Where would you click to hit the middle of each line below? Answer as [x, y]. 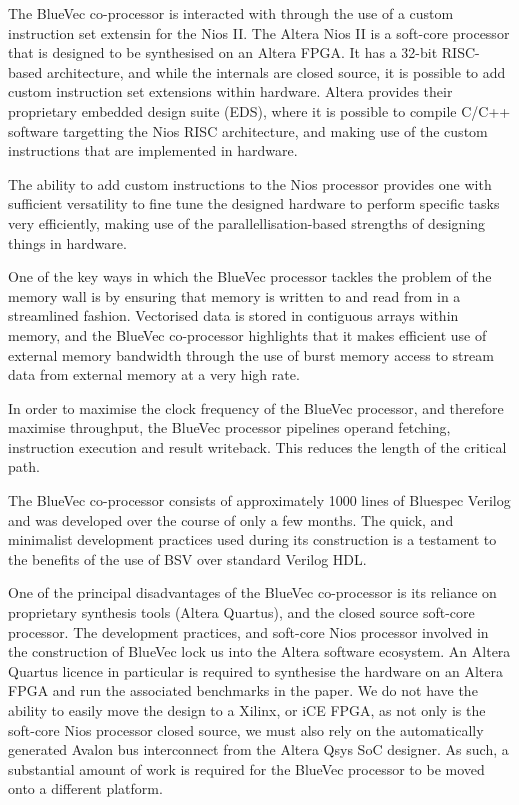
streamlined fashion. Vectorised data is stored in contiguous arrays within [233, 315]
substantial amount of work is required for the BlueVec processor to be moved [246, 768]
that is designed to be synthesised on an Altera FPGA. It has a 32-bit [223, 52]
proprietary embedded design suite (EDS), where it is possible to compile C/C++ [259, 110]
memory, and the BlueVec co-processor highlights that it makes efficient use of [247, 334]
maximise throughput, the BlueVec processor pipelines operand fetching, [229, 427]
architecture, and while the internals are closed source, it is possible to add [276, 71]
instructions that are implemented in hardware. [153, 150]
